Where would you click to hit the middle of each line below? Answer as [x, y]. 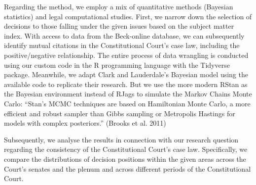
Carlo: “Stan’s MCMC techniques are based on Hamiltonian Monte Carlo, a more [127, 103]
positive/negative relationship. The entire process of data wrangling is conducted [126, 55]
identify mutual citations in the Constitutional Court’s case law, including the [122, 45]
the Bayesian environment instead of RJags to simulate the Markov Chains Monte [128, 94]
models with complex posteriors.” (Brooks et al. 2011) [85, 123]
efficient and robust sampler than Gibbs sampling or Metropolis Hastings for [120, 113]
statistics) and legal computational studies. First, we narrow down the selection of [128, 16]
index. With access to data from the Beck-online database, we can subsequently [124, 35]
